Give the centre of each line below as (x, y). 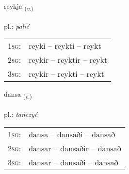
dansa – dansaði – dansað (72, 134)
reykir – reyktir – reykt (68, 60)
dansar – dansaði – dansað (73, 162)
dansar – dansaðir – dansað (75, 148)
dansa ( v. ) (18, 95)
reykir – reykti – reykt (66, 74)
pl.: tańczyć (21, 114)
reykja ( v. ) (19, 7)
